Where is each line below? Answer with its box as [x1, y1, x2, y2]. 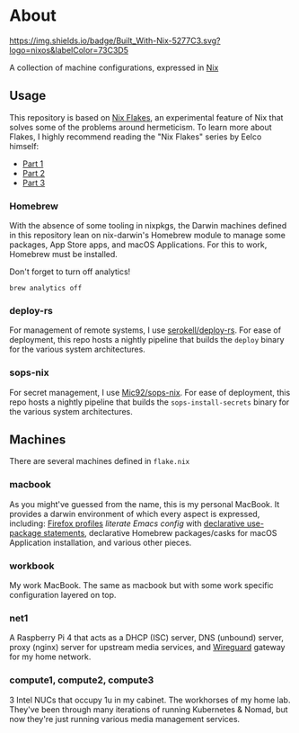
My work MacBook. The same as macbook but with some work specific [9, 580, 274, 591]
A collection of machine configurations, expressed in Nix [9, 62, 219, 73]
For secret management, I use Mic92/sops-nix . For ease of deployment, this [9, 387, 291, 398]
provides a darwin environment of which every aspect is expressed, [9, 508, 260, 519]
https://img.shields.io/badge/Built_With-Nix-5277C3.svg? [9, 35, 222, 46]
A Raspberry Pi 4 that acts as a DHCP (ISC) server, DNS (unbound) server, [9, 632, 285, 643]
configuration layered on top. [9, 590, 117, 601]
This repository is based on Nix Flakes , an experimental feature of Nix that [9, 112, 284, 122]
